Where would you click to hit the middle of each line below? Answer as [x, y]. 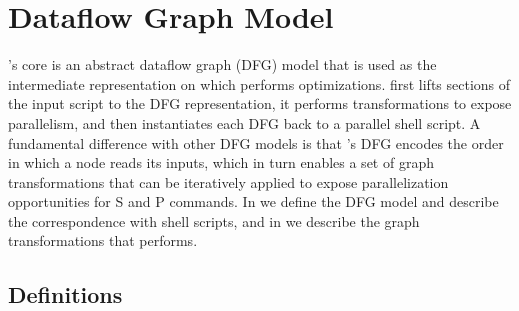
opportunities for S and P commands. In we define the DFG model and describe [253, 201]
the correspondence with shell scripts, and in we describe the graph [214, 220]
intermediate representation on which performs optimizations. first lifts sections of [259, 83]
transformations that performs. [103, 240]
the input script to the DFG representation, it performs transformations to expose [260, 103]
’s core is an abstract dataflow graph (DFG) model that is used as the [222, 64]
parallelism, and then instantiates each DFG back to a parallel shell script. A [244, 122]
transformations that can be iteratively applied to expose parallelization [228, 181]
